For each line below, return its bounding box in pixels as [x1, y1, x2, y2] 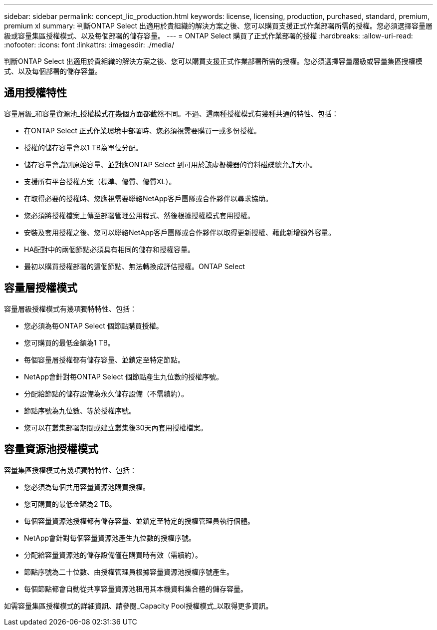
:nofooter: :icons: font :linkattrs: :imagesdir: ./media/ [4, 40, 175, 49]
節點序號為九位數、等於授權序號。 [24, 406, 136, 415]
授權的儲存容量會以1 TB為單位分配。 [24, 143, 143, 152]
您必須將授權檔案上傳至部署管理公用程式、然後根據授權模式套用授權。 [24, 211, 254, 220]
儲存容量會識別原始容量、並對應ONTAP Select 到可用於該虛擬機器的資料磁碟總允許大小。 [24, 160, 317, 169]
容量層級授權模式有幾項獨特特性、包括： [4, 304, 137, 313]
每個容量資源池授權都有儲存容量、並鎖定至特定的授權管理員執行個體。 [24, 516, 254, 525]
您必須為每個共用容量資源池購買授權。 [24, 482, 150, 491]
